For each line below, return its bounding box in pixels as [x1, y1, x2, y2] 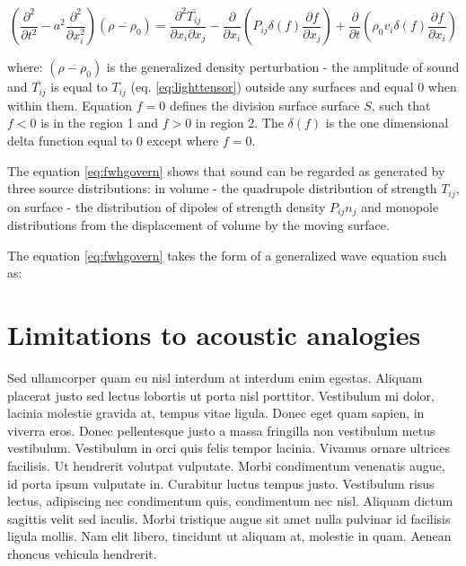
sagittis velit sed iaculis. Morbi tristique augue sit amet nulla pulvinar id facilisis [7, 509, 451, 527]
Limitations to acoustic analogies [7, 316, 421, 353]
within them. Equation [7, 95, 133, 114]
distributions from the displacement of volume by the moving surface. [7, 216, 390, 234]
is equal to [50, 77, 108, 96]
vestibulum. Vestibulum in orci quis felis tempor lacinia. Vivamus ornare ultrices [7, 438, 451, 457]
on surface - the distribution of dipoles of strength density [7, 197, 326, 216]
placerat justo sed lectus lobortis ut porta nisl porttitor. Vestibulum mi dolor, [7, 385, 435, 404]
